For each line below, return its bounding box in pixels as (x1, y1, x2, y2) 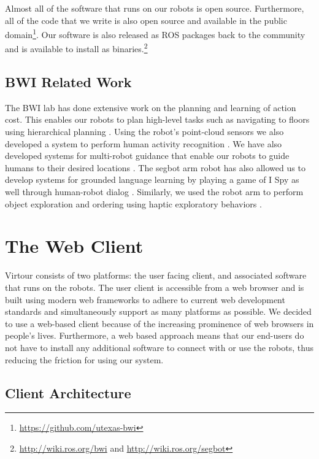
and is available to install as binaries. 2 (5, 40, 148, 55)
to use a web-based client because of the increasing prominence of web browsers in (5, 317, 314, 330)
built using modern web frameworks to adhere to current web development (5, 293, 285, 306)
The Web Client (5, 233, 144, 258)
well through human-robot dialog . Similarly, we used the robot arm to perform (5, 185, 304, 198)
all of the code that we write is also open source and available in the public (5, 13, 287, 26)
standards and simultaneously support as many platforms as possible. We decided (5, 305, 312, 318)
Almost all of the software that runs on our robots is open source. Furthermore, (5, 2, 304, 14)
